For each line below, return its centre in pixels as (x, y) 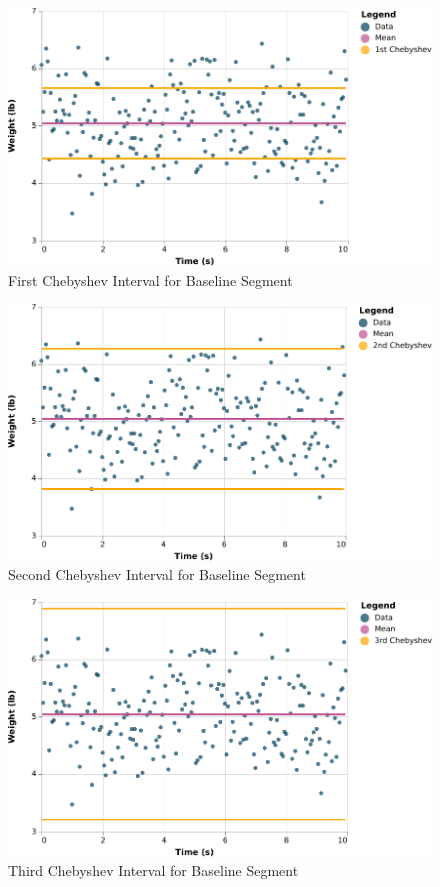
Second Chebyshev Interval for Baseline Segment (157, 574)
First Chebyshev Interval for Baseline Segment (150, 279)
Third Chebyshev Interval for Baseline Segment (153, 870)
